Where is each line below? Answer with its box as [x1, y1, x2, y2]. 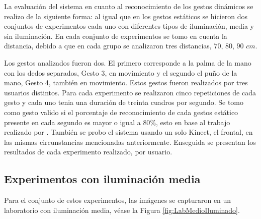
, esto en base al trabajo [156, 117, 230, 127]
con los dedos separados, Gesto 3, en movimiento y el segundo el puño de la [4, 67, 237, 78]
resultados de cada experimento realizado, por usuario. [4, 146, 172, 157]
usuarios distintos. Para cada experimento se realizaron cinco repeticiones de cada [4, 87, 256, 97]
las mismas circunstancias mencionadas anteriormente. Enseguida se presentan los [4, 136, 256, 147]
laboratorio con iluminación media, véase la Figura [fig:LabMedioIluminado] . [4, 204, 240, 215]
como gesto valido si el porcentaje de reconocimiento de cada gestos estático [4, 106, 238, 117]
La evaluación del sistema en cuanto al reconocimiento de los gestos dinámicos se [4, 1, 253, 11]
